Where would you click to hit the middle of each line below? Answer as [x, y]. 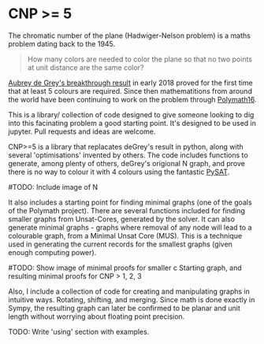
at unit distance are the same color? [86, 67]
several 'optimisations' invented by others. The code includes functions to [128, 155]
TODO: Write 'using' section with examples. [79, 331]
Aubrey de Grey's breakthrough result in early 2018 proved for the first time [131, 83]
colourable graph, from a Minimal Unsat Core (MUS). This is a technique [125, 235]
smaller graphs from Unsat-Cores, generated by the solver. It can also [121, 219]
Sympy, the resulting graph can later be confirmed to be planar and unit [124, 308]
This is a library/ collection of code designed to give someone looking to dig [131, 114]
